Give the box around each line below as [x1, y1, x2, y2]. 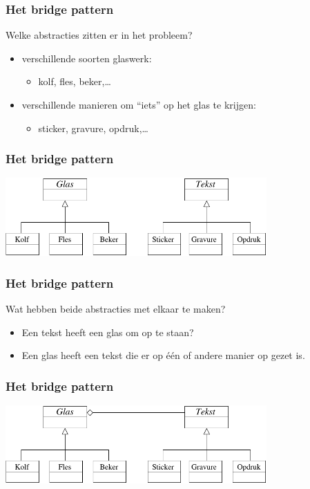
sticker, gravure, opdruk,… [38, 120, 148, 135]
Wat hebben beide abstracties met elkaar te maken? [6, 302, 226, 315]
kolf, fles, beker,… [38, 74, 111, 89]
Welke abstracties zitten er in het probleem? [6, 28, 193, 42]
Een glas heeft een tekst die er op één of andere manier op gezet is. [21, 348, 305, 362]
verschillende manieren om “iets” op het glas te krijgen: [21, 98, 256, 111]
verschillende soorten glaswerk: [21, 50, 152, 65]
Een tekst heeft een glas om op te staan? [21, 324, 194, 339]
